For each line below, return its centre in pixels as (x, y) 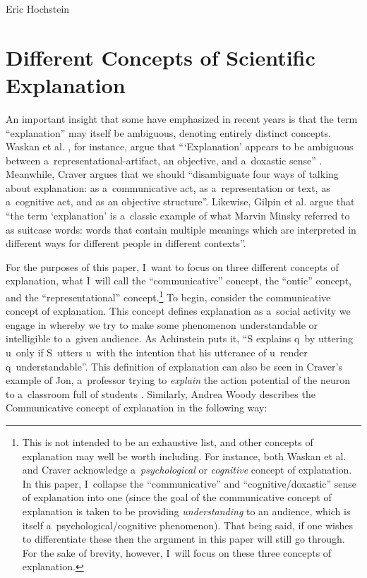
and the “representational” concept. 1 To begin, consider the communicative (168, 296)
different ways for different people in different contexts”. (126, 243)
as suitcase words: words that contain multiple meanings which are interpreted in (181, 229)
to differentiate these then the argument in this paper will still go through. (183, 539)
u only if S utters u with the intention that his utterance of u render (157, 353)
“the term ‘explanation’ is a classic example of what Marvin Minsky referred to (178, 216)
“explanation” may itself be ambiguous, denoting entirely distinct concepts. (168, 132)
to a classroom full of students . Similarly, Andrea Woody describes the (161, 393)
